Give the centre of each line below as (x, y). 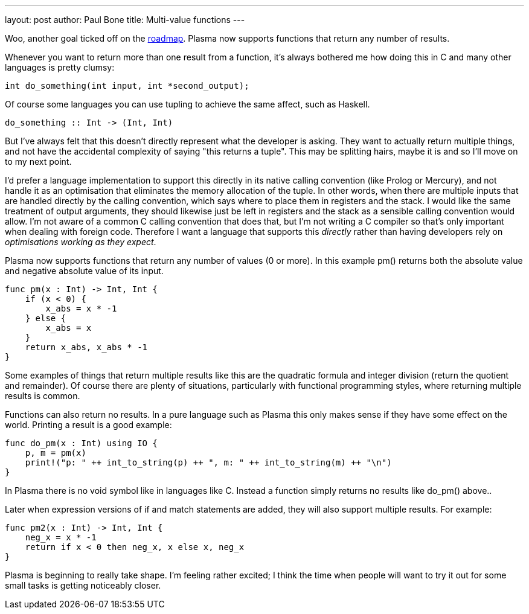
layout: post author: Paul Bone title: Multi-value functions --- (125, 20)
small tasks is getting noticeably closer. (83, 585)
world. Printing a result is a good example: (88, 425)
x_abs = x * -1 (81, 309)
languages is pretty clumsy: (60, 67)
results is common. (43, 396)
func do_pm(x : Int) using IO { (81, 443)
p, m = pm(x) (56, 453)
